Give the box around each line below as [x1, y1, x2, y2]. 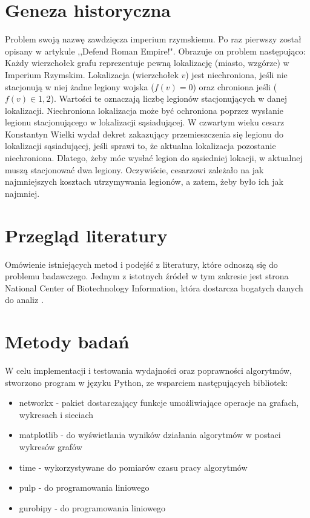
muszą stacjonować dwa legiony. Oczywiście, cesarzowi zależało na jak [5, 163, 264, 176]
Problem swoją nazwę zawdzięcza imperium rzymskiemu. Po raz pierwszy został [5, 33, 302, 45]
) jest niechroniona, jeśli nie [185, 68, 288, 81]
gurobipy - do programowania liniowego [19, 501, 166, 514]
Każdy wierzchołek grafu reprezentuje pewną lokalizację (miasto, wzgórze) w [5, 56, 289, 69]
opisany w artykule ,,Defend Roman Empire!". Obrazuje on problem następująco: [5, 44, 306, 57]
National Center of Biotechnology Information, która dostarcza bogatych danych [5, 281, 303, 294]
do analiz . [5, 293, 44, 306]
